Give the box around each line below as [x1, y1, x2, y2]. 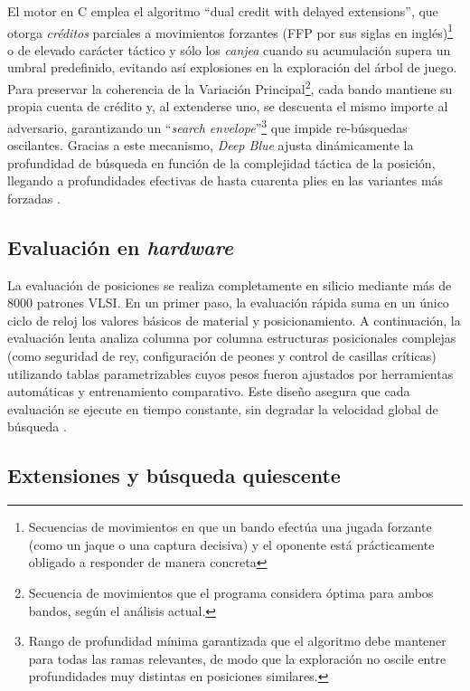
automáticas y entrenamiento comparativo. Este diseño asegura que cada [7, 382, 410, 401]
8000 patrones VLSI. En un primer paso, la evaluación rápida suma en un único [7, 293, 449, 312]
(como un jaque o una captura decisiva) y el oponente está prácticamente [28, 535, 435, 554]
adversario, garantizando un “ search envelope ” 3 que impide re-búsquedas [7, 115, 408, 137]
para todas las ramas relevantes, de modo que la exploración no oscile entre [28, 648, 446, 667]
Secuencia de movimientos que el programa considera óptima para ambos [28, 583, 434, 602]
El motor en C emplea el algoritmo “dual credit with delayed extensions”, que [7, 2, 438, 20]
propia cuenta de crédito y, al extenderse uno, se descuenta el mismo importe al [7, 97, 448, 116]
